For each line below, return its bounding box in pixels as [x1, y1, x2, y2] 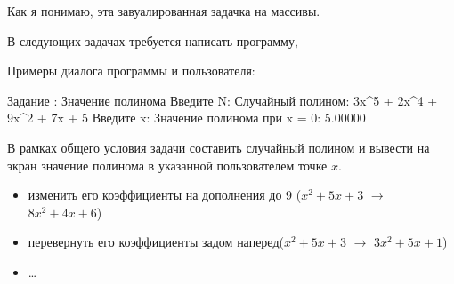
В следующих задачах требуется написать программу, [7, 31, 298, 50]
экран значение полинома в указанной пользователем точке [7, 155, 328, 174]
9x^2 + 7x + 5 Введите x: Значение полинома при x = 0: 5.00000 [7, 108, 366, 127]
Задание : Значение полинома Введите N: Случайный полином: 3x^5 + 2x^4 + [7, 91, 438, 109]
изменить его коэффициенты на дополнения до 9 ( [28, 185, 302, 204]
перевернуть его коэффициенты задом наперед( [28, 233, 284, 251]
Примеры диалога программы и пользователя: [7, 61, 255, 80]
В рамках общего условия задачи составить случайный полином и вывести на [7, 138, 430, 156]
